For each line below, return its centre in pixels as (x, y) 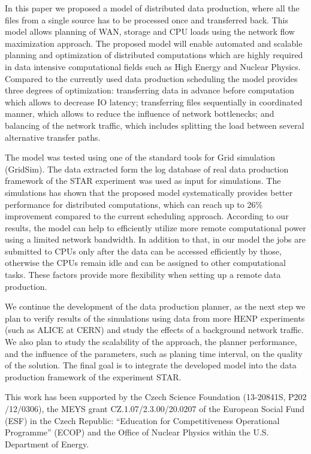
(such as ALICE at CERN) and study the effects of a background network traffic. (154, 330)
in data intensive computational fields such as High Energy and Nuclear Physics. (153, 66)
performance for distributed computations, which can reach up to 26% (134, 204)
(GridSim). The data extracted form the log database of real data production (147, 169)
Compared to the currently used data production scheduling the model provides (151, 78)
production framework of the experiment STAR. (93, 376)
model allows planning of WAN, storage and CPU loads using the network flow (150, 31)
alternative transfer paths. (53, 137)
